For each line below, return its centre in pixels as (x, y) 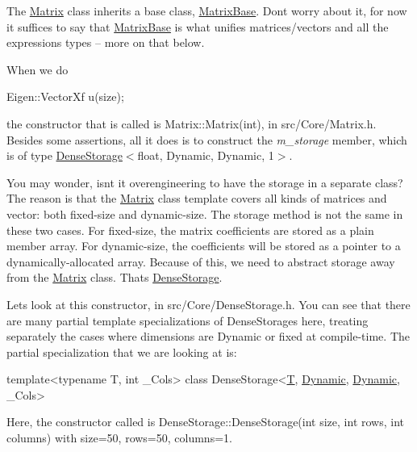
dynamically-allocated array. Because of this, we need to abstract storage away (201, 261)
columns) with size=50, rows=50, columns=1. (119, 438)
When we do (38, 69)
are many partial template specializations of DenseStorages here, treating (188, 320)
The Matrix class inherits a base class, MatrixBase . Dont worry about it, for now (207, 10)
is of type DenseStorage (65, 155)
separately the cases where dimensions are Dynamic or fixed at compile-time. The (208, 336)
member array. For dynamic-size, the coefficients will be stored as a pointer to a (204, 246)
